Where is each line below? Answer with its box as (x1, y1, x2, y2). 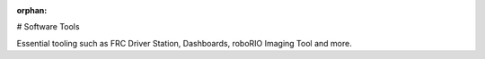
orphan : (16, 5, 48, 15)
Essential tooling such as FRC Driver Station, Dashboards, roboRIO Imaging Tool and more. (16, 38, 352, 48)
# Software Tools (16, 21, 80, 32)
